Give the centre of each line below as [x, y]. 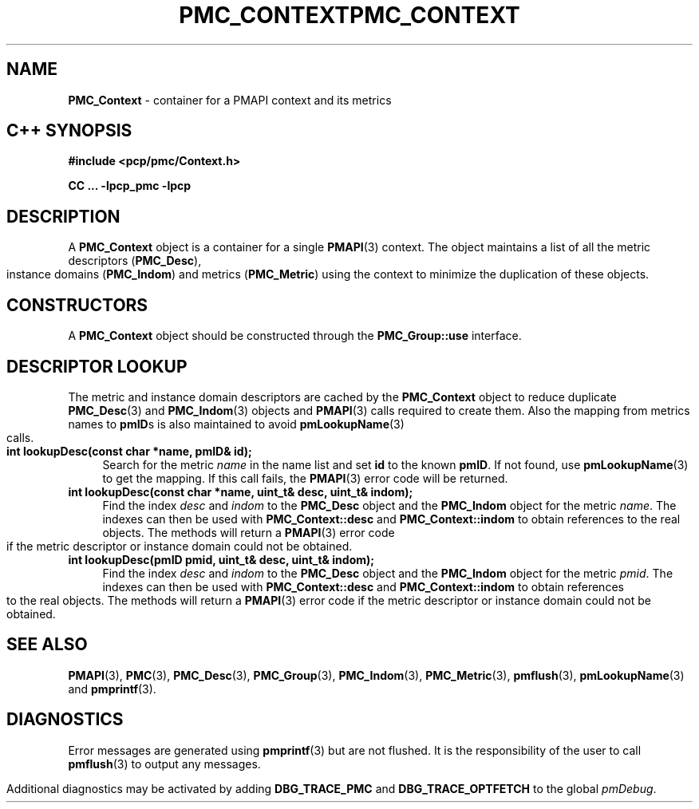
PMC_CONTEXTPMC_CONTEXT [349, 15]
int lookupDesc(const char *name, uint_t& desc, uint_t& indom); [241, 491]
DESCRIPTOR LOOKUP [97, 366]
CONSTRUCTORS [77, 305]
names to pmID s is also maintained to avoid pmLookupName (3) [236, 424]
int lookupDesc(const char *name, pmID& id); [129, 451]
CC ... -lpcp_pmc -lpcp [130, 186]
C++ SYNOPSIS [69, 131]
